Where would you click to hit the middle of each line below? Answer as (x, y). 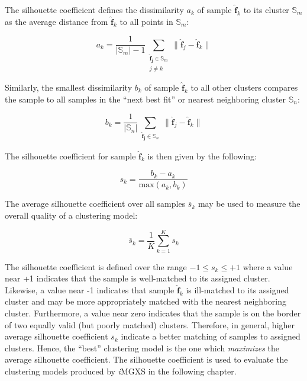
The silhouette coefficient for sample (70, 156)
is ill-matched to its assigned (237, 289)
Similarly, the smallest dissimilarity (69, 87)
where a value (268, 266)
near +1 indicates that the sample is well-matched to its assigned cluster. (138, 278)
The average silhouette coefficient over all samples (95, 204)
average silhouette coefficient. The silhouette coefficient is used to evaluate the (146, 359)
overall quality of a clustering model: (71, 215)
